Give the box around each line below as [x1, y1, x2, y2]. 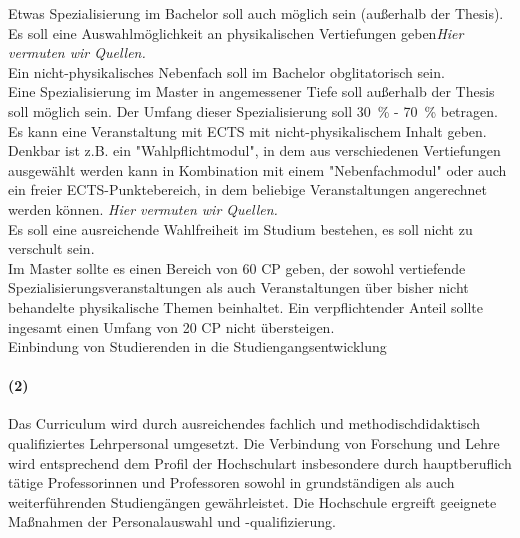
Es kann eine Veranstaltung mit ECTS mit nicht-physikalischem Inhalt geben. [8, 120, 487, 141]
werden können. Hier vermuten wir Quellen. [8, 198, 278, 219]
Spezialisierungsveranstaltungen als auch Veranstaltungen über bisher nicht [8, 277, 469, 298]
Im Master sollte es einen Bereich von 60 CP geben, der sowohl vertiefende [8, 257, 466, 278]
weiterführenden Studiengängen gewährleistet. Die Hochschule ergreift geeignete [8, 491, 497, 512]
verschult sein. [8, 238, 95, 259]
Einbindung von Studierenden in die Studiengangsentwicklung [8, 336, 387, 357]
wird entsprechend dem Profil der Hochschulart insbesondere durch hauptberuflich [8, 452, 512, 473]
